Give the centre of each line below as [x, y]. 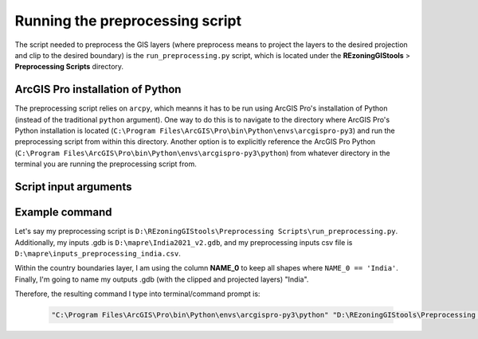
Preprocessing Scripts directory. [69, 67]
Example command [63, 212]
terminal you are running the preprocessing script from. [106, 164]
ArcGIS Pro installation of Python [98, 90]
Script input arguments [73, 187]
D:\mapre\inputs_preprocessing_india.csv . [98, 253]
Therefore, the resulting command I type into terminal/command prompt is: [137, 294]
